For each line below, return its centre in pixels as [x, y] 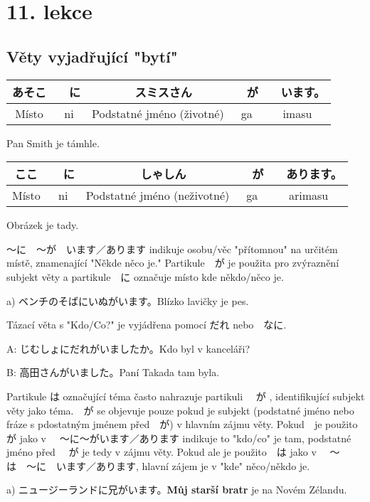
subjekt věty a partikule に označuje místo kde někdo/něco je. [145, 276]
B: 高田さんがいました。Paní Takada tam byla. [113, 372]
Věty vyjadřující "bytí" [92, 56]
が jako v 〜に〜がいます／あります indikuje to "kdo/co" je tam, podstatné [179, 438]
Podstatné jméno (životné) [158, 113]
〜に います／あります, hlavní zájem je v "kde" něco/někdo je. [168, 465]
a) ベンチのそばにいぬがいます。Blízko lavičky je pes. [128, 300]
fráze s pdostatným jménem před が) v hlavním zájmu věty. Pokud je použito [182, 424]
